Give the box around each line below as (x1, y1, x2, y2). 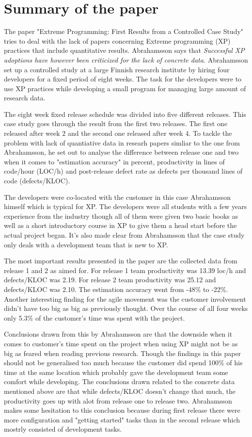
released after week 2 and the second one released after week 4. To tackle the (4, 128, 232, 138)
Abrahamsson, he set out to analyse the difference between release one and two (4, 147, 239, 157)
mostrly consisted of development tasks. (4, 424, 122, 434)
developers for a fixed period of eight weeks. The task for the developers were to (4, 74, 242, 84)
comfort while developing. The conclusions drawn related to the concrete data (4, 376, 235, 387)
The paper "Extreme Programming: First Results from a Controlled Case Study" (4, 26, 244, 36)
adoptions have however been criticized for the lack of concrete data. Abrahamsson (4, 54, 248, 65)
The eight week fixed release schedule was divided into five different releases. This (4, 109, 246, 119)
